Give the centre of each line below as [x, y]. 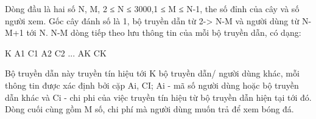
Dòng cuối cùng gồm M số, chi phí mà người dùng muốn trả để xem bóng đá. [149, 109]
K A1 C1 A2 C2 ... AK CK [56, 53]
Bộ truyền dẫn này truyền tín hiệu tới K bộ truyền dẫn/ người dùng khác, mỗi [152, 73]
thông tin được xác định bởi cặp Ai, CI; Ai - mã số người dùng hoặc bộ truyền [152, 85]
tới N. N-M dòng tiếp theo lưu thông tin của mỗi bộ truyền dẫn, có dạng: [164, 32]
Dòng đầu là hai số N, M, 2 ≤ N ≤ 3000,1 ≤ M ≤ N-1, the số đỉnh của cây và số [152, 8]
